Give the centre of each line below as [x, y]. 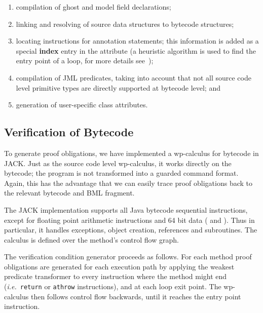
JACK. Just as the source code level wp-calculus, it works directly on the [118, 163]
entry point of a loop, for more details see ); [85, 61]
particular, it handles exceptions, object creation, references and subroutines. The [131, 230]
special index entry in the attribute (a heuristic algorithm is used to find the [136, 50]
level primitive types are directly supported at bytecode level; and [118, 87]
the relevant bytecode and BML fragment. [69, 193]
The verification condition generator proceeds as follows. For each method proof [128, 257]
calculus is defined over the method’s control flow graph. [91, 239]
